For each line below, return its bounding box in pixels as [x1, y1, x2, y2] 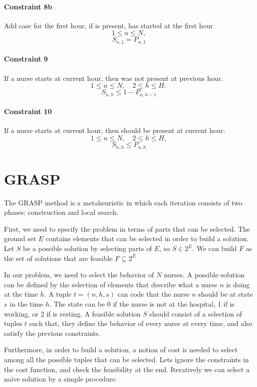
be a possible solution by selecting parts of [23, 243, 152, 254]
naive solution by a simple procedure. [4, 374, 118, 384]
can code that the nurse [118, 289, 190, 299]
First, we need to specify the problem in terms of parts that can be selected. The [4, 223, 250, 234]
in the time [9, 299, 43, 309]
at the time [4, 289, 38, 299]
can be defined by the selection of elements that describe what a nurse [4, 279, 218, 289]
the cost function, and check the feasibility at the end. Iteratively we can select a [4, 364, 250, 374]
